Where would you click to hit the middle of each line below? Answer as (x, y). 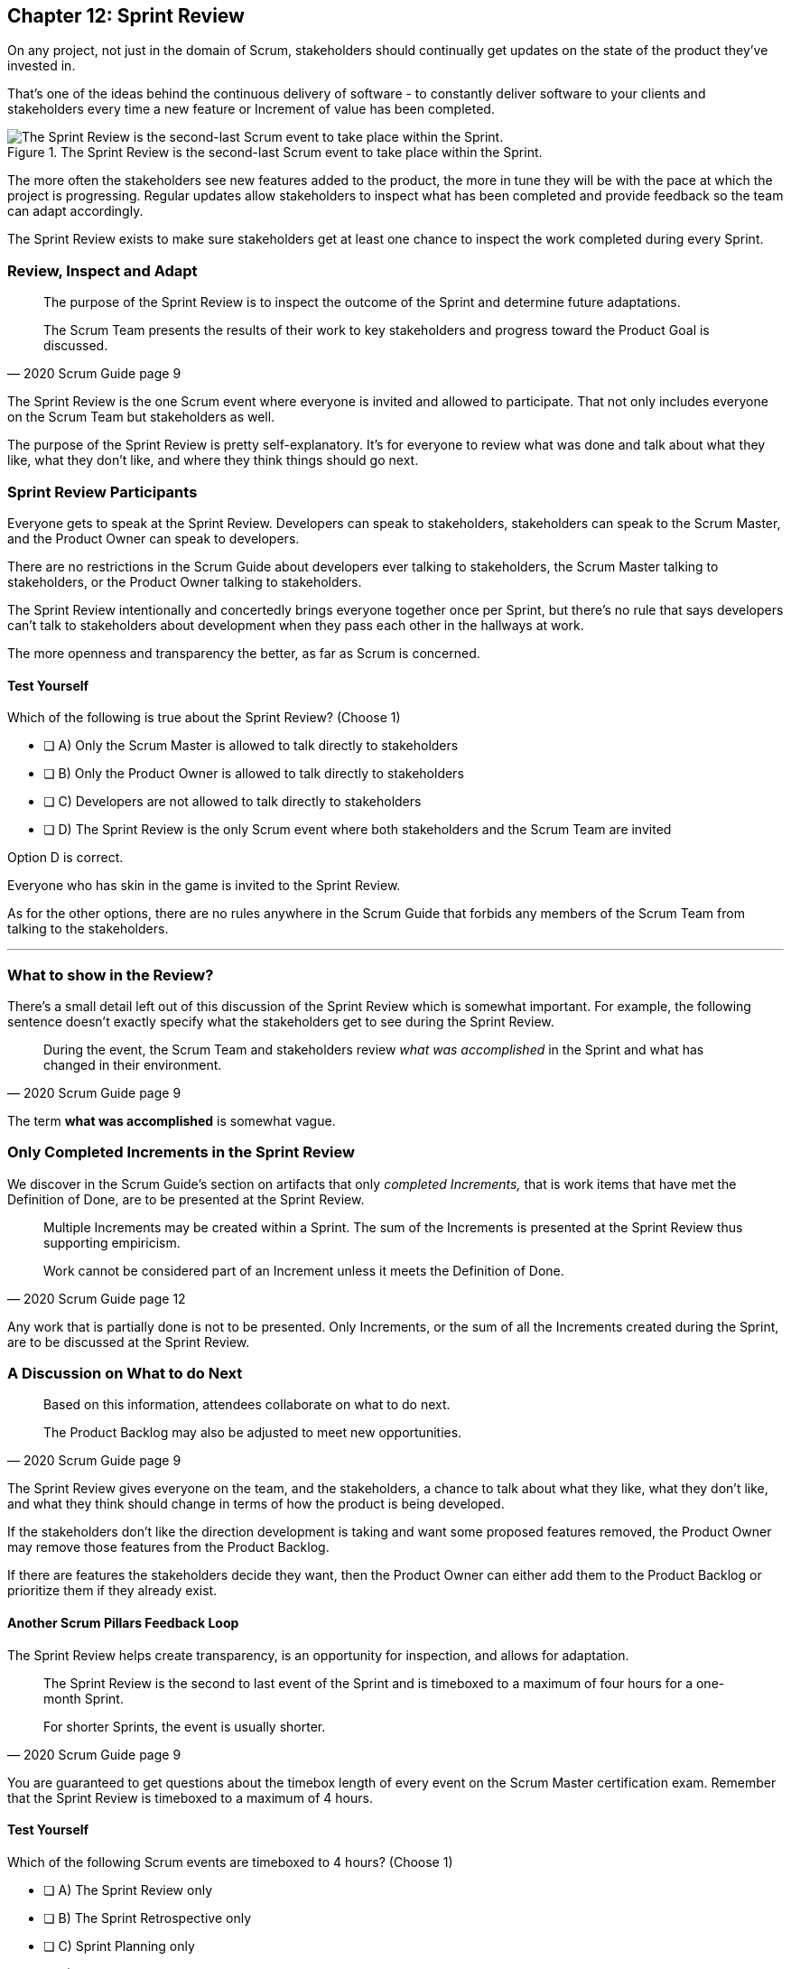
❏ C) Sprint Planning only (119, 1946)
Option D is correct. (65, 858)
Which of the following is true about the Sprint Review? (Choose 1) (204, 718)
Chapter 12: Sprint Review (126, 16)
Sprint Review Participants (102, 492)
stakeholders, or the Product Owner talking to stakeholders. (185, 581)
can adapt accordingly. (75, 211)
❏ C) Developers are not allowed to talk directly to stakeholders (233, 802)
